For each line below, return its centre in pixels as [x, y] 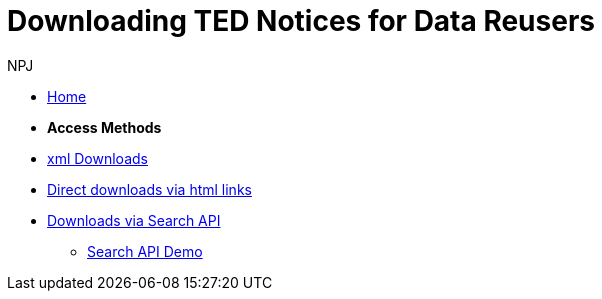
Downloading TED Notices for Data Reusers [301, 21]
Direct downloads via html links [149, 189]
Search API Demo [145, 251]
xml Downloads [97, 158]
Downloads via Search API [134, 220]
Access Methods [104, 127]
